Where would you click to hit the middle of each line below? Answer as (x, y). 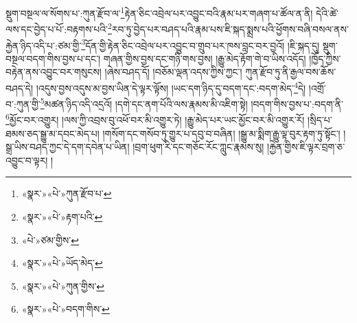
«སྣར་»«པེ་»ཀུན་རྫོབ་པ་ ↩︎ (67, 193)
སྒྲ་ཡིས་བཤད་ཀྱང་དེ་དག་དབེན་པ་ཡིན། (68, 147)
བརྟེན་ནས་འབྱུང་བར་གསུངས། (54, 72)
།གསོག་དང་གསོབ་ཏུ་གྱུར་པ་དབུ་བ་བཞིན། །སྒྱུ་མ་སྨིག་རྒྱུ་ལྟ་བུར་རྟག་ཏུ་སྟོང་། (221, 133)
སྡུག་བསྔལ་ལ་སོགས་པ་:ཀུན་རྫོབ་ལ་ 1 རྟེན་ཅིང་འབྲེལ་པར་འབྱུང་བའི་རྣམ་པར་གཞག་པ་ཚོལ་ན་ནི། (159, 12)
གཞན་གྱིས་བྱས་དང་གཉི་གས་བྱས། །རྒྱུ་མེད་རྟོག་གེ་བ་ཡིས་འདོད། (205, 58)
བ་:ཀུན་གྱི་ (23, 103)
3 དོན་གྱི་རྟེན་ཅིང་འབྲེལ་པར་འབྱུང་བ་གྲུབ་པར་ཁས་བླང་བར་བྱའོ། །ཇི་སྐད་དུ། (200, 44)
